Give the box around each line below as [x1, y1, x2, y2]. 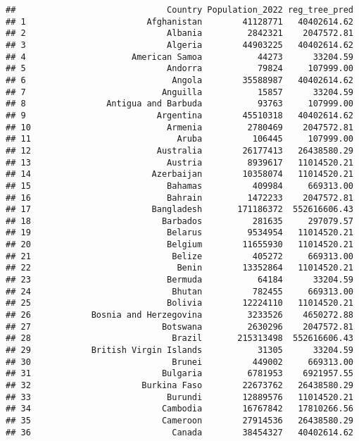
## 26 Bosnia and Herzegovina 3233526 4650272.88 [6, 310, 353, 321]
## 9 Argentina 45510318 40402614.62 [6, 110, 353, 120]
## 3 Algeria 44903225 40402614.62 [6, 39, 353, 50]
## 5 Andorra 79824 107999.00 [6, 63, 353, 74]
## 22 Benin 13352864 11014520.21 [6, 263, 353, 273]
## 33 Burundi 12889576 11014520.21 [6, 392, 353, 402]
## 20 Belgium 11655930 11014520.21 [6, 240, 353, 250]
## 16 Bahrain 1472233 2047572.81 [6, 192, 353, 203]
